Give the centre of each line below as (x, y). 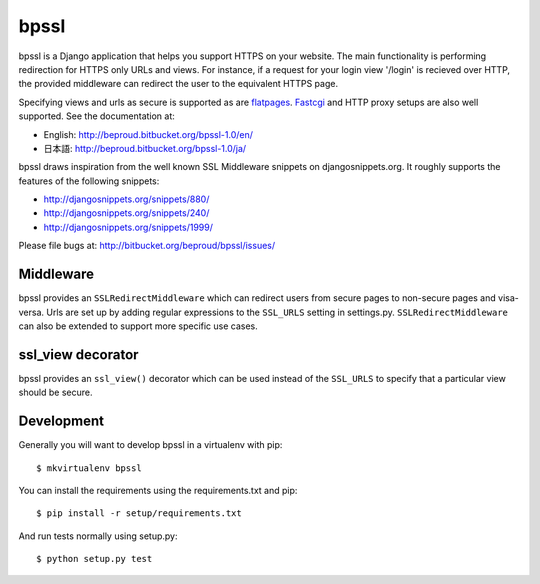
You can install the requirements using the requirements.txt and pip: (158, 490)
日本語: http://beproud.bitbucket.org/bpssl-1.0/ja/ (145, 148)
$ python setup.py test (94, 559)
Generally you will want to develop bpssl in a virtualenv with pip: (150, 445)
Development (61, 421)
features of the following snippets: (89, 181)
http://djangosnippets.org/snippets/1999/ (128, 227)
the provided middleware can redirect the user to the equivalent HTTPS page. (178, 84)
